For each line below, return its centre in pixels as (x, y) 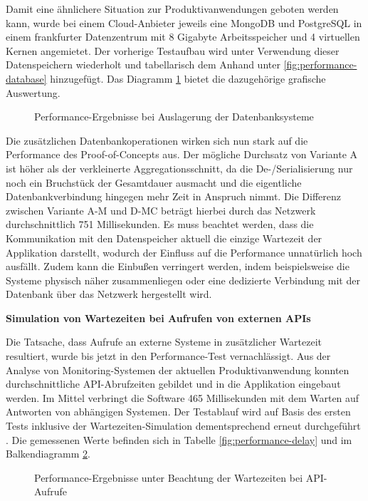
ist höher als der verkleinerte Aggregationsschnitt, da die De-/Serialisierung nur (179, 168)
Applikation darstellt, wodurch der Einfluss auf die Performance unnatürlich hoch (184, 252)
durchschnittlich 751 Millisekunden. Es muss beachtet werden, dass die (160, 224)
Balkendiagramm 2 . (48, 454)
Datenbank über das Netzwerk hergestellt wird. (109, 294)
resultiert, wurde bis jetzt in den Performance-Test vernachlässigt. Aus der (168, 356)
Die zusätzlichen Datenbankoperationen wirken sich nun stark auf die (157, 140)
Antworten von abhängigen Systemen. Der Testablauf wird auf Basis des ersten (178, 412)
